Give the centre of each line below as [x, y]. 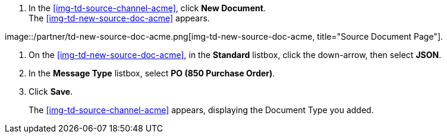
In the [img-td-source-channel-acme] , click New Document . [147, 8]
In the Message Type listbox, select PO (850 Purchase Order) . [152, 73]
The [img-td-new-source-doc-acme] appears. [119, 18]
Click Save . [51, 92]
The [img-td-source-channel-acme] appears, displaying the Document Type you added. [201, 110]
